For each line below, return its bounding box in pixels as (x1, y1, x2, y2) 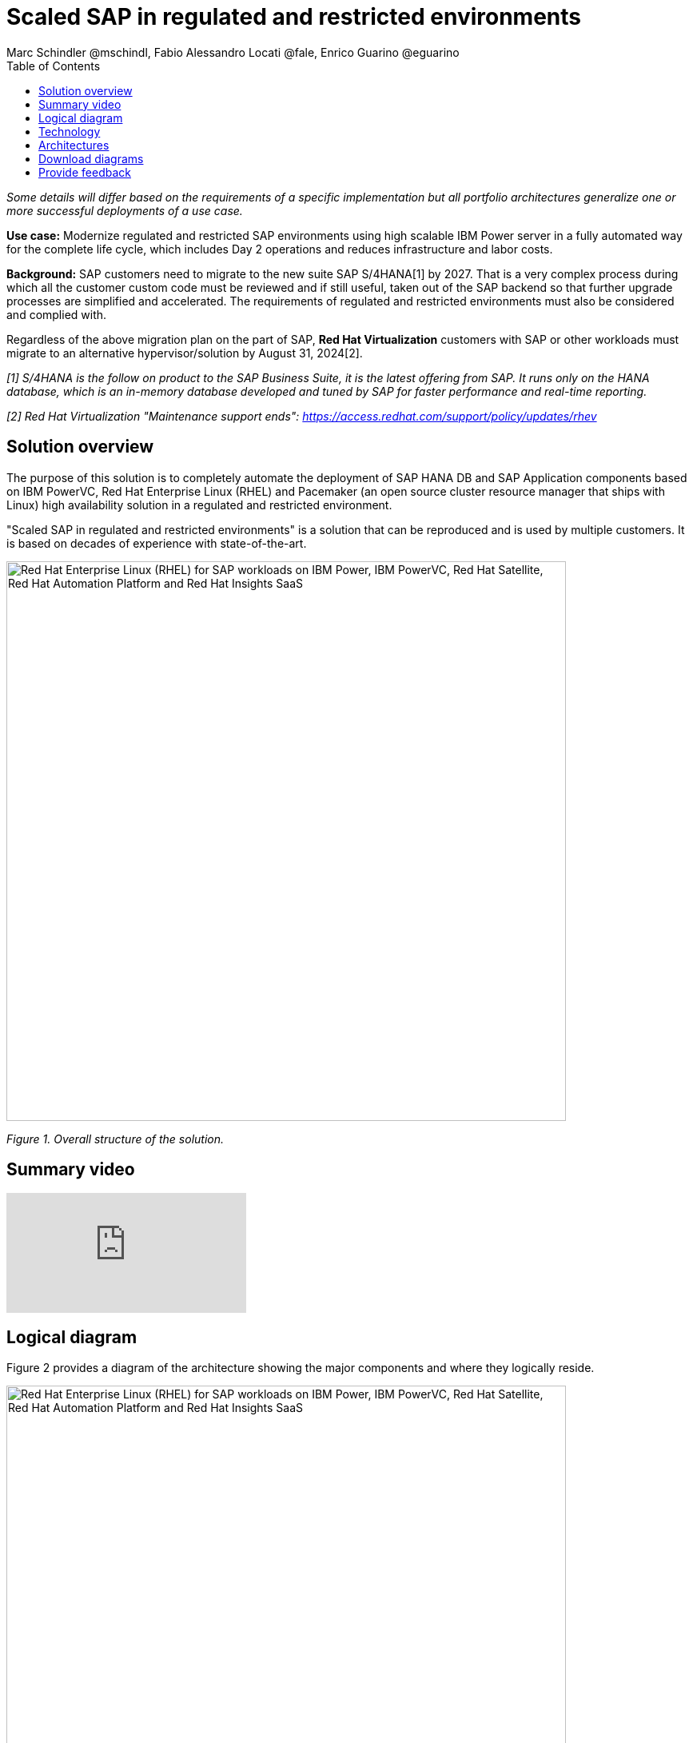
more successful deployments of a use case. (6, 203, 243, 217)
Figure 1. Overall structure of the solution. (6, 1131, 225, 1146)
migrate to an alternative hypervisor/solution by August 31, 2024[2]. (6, 345, 363, 360)
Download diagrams (38, 151, 144, 166)
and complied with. (6, 307, 107, 321)
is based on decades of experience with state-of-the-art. (6, 536, 307, 550)
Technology (38, 124, 101, 138)
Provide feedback (38, 165, 131, 179)
